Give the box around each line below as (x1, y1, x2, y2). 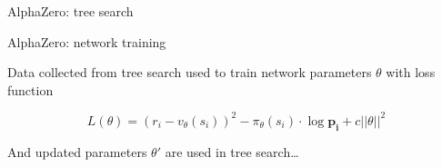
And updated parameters (7, 142, 147, 161)
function (7, 80, 54, 99)
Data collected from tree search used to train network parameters (7, 63, 372, 82)
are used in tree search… (165, 142, 299, 161)
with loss (386, 63, 436, 82)
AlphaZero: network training (7, 32, 166, 51)
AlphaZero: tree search (7, 2, 134, 20)
